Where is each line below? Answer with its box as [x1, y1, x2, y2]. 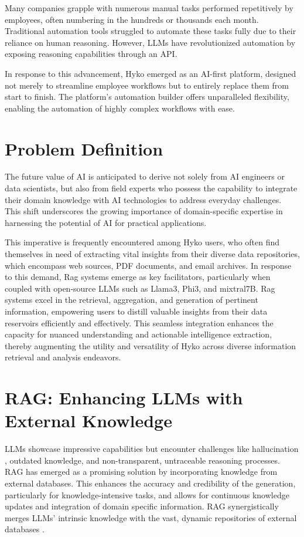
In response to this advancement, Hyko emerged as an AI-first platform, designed [5, 67, 296, 79]
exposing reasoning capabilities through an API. [5, 48, 177, 60]
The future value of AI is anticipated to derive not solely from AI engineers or [5, 170, 285, 183]
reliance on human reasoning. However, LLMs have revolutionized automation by [5, 36, 296, 48]
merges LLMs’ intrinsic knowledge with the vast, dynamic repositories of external [5, 511, 297, 524]
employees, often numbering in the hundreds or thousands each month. [5, 13, 259, 25]
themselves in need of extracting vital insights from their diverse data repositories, [5, 248, 300, 260]
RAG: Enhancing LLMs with [5, 386, 243, 410]
